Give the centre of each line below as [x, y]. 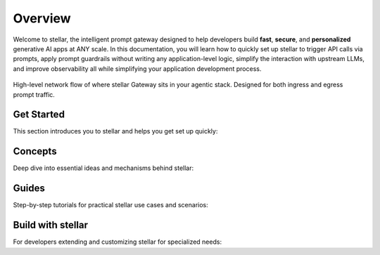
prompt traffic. [34, 94]
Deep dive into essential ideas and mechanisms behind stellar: [103, 168]
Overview [42, 18]
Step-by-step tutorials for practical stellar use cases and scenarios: [111, 205]
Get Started [39, 115]
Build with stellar [50, 225]
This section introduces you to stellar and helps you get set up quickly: [115, 131]
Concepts [35, 151]
